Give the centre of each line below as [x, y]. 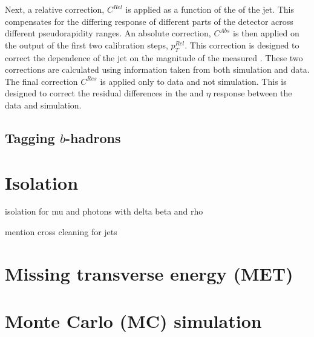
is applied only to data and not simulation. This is [193, 81]
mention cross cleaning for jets [61, 232]
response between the [253, 93]
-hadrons [93, 137]
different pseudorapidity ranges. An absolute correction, [108, 33]
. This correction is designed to [242, 45]
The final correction [41, 81]
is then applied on [266, 33]
